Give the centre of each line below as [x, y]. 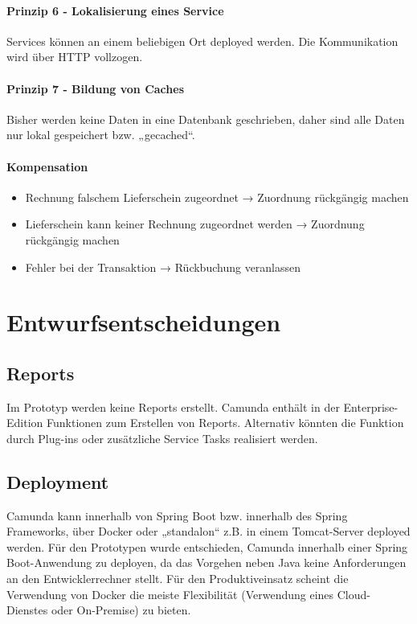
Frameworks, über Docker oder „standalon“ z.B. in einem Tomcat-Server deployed [208, 531]
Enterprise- [371, 406]
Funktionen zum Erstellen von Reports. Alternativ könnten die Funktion [225, 423]
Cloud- [354, 594]
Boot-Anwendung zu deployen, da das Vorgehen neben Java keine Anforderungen [206, 562]
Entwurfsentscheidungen [144, 322]
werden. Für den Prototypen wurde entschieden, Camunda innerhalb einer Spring [207, 546]
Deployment [58, 481]
